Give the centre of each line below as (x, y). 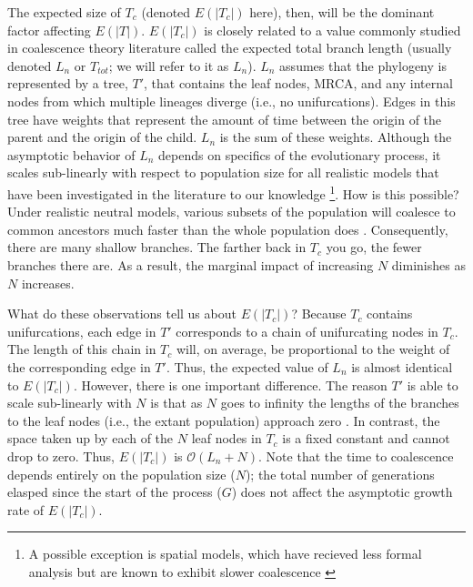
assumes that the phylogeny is (363, 65)
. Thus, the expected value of (247, 366)
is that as (176, 403)
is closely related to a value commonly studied (332, 30)
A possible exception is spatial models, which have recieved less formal (225, 554)
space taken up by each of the (91, 438)
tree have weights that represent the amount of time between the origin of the (225, 119)
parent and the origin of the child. (102, 137)
